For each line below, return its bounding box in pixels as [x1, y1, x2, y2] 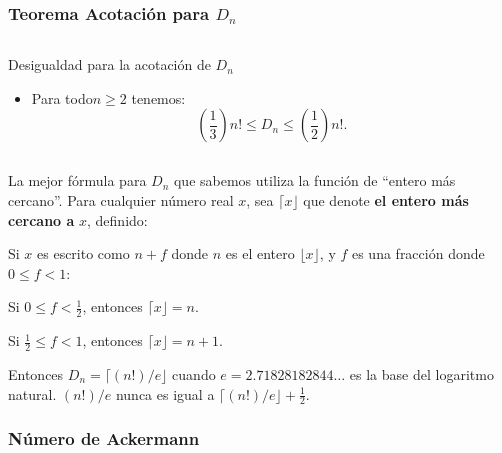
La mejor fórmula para [8, 170, 147, 191]
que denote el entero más [303, 190, 469, 210]
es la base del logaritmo [349, 364, 494, 385]
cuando [172, 364, 216, 385]
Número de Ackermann [8, 426, 200, 451]
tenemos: [131, 87, 186, 108]
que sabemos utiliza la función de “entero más [173, 170, 456, 191]
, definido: [87, 209, 148, 230]
